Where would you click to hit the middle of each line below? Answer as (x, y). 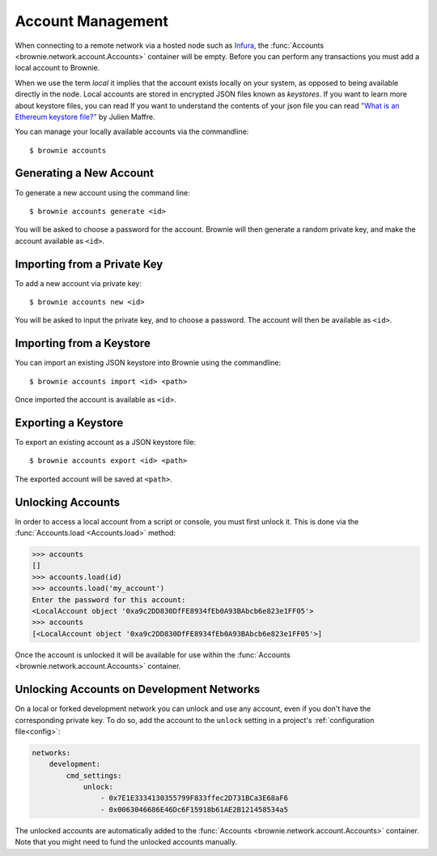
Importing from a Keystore (83, 343)
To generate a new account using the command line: (102, 193)
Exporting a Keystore (69, 423)
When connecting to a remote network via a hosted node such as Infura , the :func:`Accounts (169, 45)
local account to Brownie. (57, 68)
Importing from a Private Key (89, 264)
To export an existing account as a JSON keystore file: (105, 443)
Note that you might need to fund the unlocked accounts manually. (126, 842)
